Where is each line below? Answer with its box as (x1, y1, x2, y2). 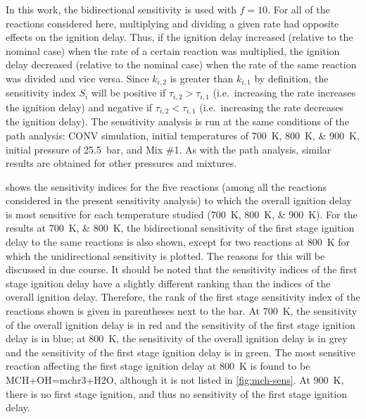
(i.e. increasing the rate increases (213, 85, 356, 100)
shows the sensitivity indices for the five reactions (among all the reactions (6, 179, 327, 194)
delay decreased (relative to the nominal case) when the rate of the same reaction (6, 57, 357, 72)
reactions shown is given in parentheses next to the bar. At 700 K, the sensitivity (6, 304, 358, 318)
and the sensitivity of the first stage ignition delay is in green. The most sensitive (6, 344, 355, 359)
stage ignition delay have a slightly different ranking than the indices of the (6, 275, 331, 290)
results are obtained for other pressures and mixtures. (6, 156, 237, 170)
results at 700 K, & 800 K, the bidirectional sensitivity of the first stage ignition (6, 220, 355, 235)
